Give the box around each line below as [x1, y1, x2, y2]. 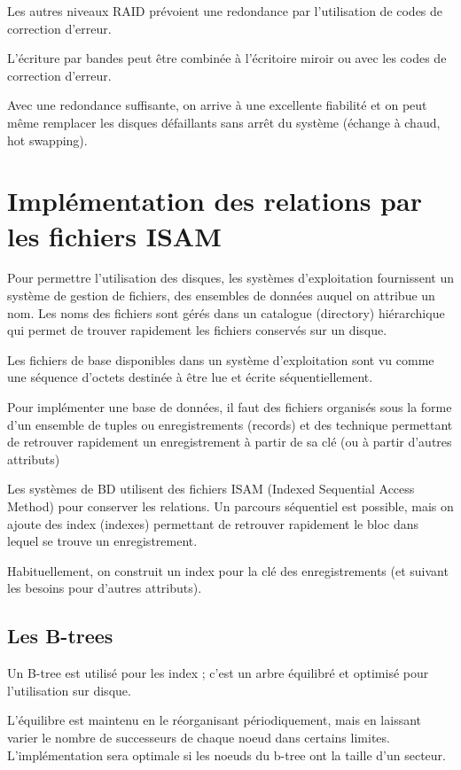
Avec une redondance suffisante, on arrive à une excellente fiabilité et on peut [7, 96, 427, 114]
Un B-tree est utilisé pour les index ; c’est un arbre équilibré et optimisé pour [7, 664, 429, 682]
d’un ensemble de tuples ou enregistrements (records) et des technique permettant [7, 415, 453, 433]
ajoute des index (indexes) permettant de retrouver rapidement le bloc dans [7, 514, 418, 533]
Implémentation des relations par [7, 183, 422, 219]
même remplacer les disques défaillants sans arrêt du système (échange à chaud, [7, 113, 441, 131]
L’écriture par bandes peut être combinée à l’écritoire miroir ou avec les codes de [7, 49, 447, 67]
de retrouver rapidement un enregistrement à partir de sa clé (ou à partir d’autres [7, 432, 452, 451]
